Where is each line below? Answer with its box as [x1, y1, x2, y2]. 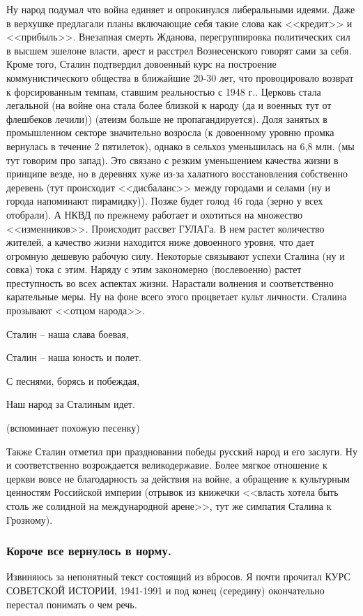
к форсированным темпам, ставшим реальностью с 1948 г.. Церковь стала [6, 84, 321, 98]
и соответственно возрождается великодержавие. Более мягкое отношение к [6, 457, 327, 472]
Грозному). [6, 512, 53, 527]
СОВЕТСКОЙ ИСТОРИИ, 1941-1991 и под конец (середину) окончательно [6, 583, 325, 597]
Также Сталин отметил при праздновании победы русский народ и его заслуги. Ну [6, 443, 357, 458]
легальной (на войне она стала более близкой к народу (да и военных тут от [6, 98, 332, 112]
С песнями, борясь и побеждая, [6, 373, 140, 388]
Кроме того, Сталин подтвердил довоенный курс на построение [6, 57, 277, 71]
